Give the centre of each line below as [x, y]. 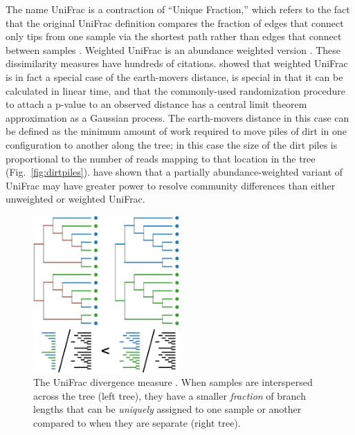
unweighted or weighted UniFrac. [75, 199]
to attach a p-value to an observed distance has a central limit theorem [156, 104]
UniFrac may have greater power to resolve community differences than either [171, 185]
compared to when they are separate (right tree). [137, 422]
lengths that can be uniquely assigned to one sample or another [167, 409]
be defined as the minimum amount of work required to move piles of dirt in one [176, 131]
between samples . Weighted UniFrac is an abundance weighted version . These [173, 49]
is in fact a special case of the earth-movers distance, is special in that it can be [174, 76]
